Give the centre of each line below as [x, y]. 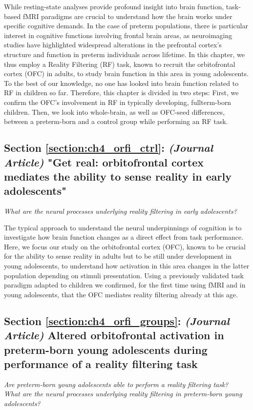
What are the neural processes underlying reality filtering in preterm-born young [123, 394]
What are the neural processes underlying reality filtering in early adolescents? [120, 211]
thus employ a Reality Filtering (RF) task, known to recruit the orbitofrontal [120, 64]
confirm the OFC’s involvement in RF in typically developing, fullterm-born [118, 102]
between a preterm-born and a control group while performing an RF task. [116, 121]
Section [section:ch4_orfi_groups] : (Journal [117, 320]
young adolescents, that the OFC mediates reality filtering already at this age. [121, 294]
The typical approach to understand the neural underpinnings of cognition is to [123, 227]
